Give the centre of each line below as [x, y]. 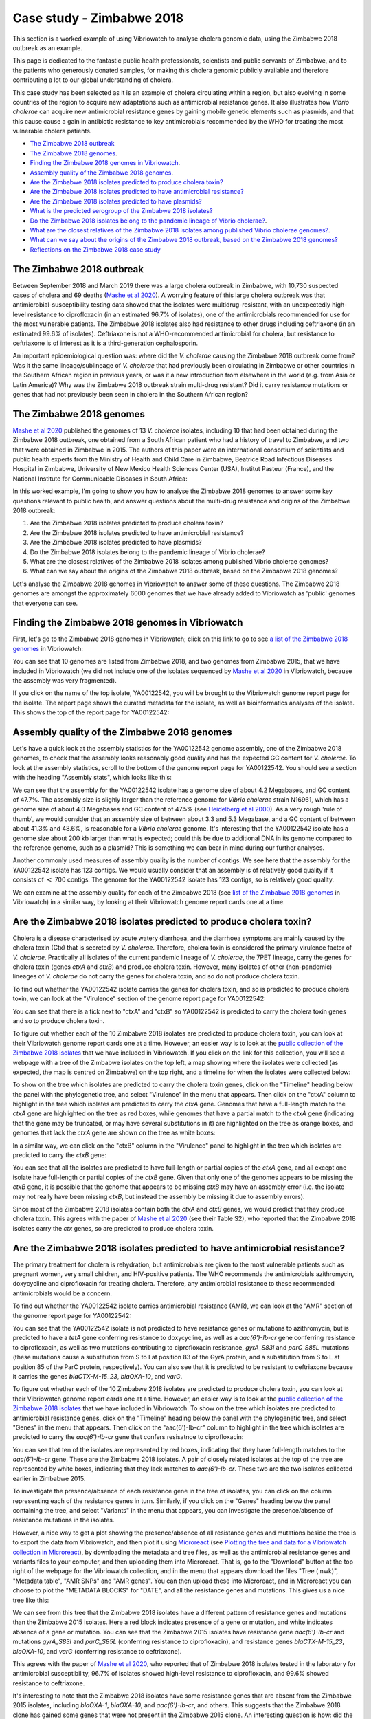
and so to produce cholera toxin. [59, 1020]
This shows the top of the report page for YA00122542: [91, 712]
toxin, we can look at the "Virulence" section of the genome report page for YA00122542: [139, 999]
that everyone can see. [45, 603]
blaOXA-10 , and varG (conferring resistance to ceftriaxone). [97, 1651]
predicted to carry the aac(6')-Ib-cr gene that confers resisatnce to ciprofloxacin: [128, 1437]
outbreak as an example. [47, 47]
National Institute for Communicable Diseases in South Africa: [100, 479]
